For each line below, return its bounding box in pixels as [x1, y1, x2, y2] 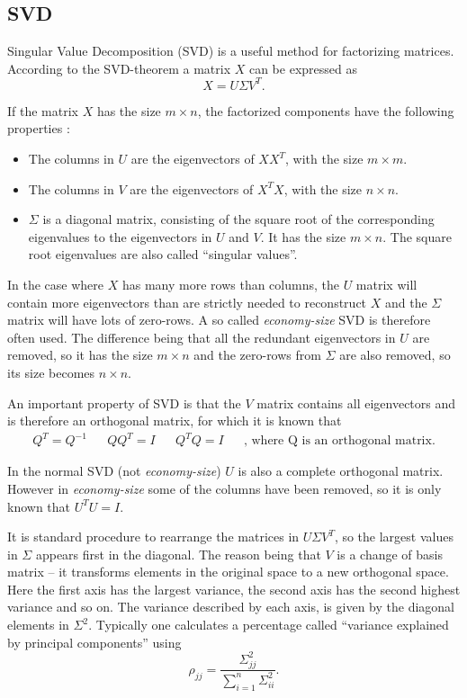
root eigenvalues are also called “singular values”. [28, 245, 298, 264]
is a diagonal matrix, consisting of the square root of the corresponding [42, 210, 435, 228]
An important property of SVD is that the [7, 393, 241, 412]
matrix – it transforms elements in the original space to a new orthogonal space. [7, 562, 449, 581]
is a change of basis [337, 544, 444, 563]
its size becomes [7, 363, 95, 382]
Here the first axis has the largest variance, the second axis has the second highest [7, 579, 461, 598]
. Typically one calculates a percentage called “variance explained [88, 615, 449, 634]
